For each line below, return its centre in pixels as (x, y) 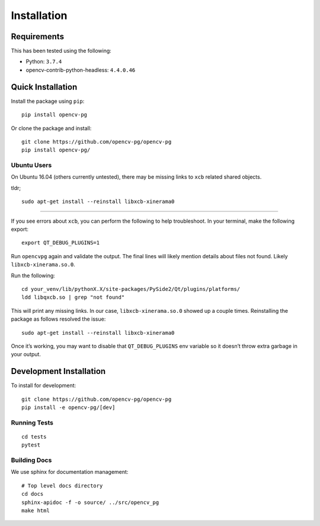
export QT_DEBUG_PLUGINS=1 (61, 243)
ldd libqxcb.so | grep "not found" (73, 297)
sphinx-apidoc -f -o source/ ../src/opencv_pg (90, 502)
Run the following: (33, 275)
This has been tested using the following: (61, 51)
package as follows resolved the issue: (58, 319)
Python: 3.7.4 (44, 62)
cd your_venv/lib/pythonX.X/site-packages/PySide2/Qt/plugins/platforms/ (131, 289)
